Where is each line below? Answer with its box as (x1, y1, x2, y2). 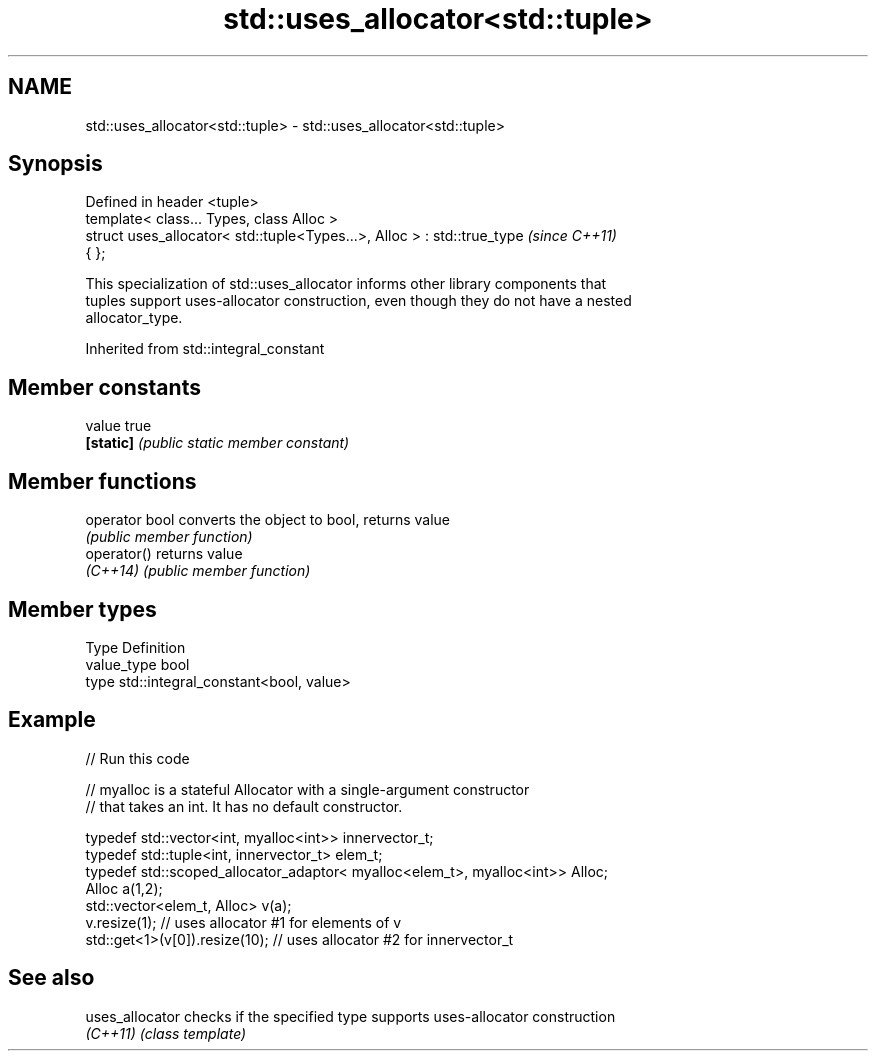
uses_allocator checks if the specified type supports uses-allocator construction (85, 1007, 616, 1025)
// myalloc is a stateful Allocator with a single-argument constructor (85, 780, 530, 798)
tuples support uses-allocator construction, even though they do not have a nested (85, 292, 632, 310)
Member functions (8, 468, 197, 494)
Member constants (8, 374, 201, 400)
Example (8, 707, 96, 733)
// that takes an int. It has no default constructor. (85, 797, 403, 815)
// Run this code (85, 749, 190, 767)
